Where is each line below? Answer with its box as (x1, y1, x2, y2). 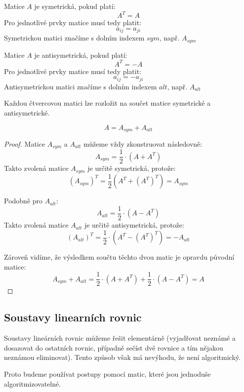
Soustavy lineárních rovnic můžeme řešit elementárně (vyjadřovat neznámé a (4, 333, 236, 343)
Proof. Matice (4, 138, 45, 149)
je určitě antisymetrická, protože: (84, 220, 184, 230)
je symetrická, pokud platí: (34, 1, 116, 11)
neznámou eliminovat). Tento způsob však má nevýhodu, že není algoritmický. (4, 352, 241, 362)
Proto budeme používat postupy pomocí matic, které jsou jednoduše (4, 368, 211, 379)
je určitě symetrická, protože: (87, 163, 176, 173)
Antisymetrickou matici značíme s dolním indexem (4, 81, 157, 91)
